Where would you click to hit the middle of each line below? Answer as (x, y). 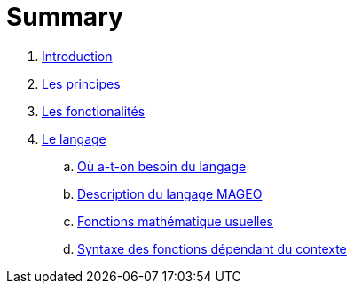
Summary (65, 17)
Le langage (74, 138)
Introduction (77, 56)
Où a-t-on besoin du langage (162, 166)
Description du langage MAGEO (170, 193)
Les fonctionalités (94, 111)
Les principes (81, 83)
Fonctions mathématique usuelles (175, 221)
